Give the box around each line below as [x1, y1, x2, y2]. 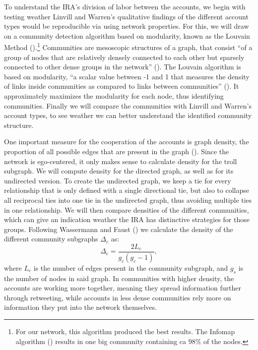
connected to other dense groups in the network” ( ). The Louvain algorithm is [4, 61, 241, 72]
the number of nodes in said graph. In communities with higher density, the [4, 273, 234, 283]
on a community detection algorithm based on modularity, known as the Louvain [4, 30, 250, 41]
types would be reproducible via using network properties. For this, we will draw [4, 21, 249, 31]
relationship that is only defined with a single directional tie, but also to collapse [4, 185, 249, 195]
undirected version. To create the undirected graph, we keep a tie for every [4, 175, 231, 185]
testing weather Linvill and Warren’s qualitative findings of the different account [4, 11, 249, 21]
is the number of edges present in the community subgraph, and [33, 262, 228, 273]
